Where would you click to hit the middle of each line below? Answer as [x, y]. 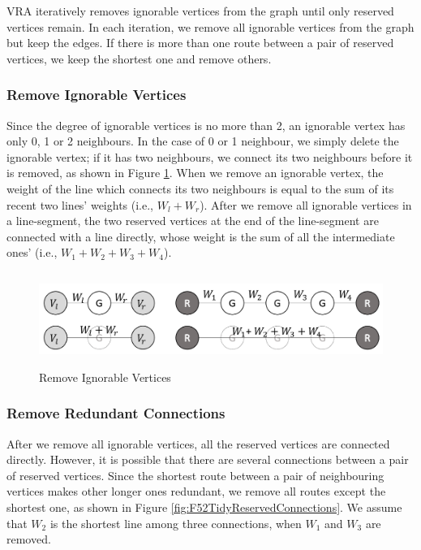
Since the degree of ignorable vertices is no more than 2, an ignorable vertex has [206, 125]
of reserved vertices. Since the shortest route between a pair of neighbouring [195, 475]
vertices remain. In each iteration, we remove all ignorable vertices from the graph [210, 26]
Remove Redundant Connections [116, 413]
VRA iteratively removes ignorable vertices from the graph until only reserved [200, 11]
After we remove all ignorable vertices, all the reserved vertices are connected [198, 443]
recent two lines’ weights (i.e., [80, 204]
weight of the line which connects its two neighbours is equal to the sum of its [200, 188]
